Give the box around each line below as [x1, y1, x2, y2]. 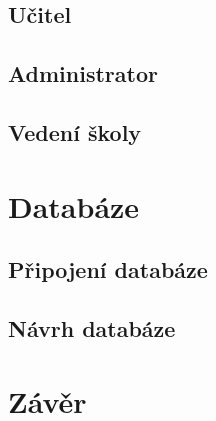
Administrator [8, 58, 158, 89]
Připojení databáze [8, 254, 208, 285]
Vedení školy [8, 116, 142, 147]
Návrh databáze [8, 312, 176, 343]
